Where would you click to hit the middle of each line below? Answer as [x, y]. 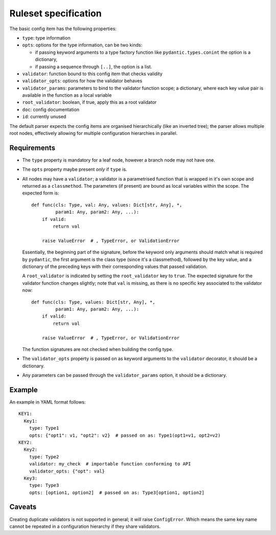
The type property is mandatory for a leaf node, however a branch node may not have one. [119, 160]
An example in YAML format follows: [48, 402]
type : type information [47, 38]
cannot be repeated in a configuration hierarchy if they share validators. [85, 526]
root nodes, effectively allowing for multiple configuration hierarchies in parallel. [94, 133]
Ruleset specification [55, 13]
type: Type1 [44, 428]
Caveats [23, 507]
